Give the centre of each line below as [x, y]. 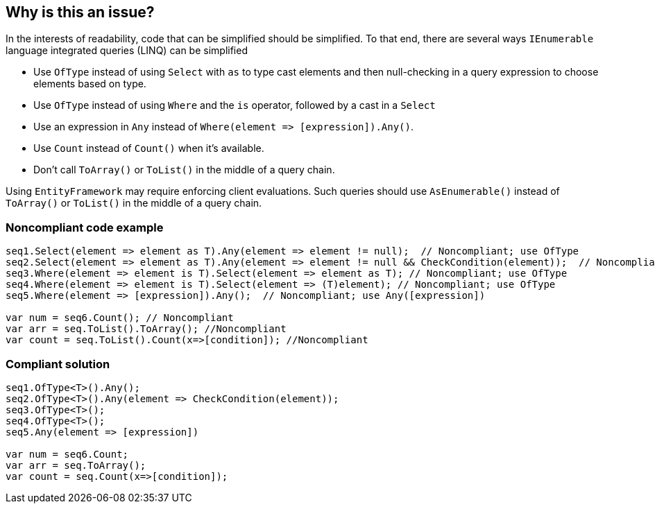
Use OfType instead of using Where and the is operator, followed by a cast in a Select [235, 105]
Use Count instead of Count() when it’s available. [149, 148]
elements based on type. [90, 84]
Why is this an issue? [80, 12]
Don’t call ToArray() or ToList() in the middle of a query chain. [184, 170]
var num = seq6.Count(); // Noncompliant [120, 318]
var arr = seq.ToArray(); [76, 465]
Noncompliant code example [85, 227]
